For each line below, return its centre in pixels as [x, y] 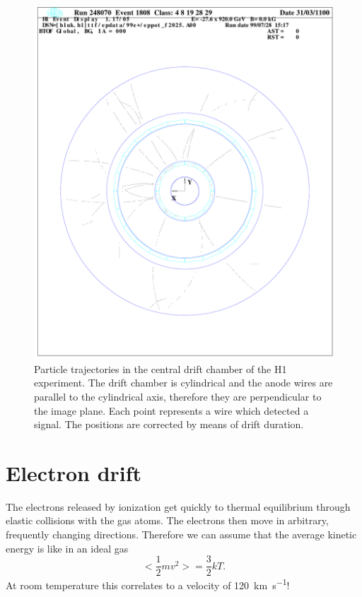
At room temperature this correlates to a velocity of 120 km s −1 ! [148, 584]
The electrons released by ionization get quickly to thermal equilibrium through [178, 506]
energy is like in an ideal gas [67, 548]
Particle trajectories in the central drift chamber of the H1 [160, 368]
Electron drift [74, 472]
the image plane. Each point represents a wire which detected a [171, 410]
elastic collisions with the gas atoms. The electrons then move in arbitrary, [167, 520]
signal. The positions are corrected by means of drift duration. [169, 424]
